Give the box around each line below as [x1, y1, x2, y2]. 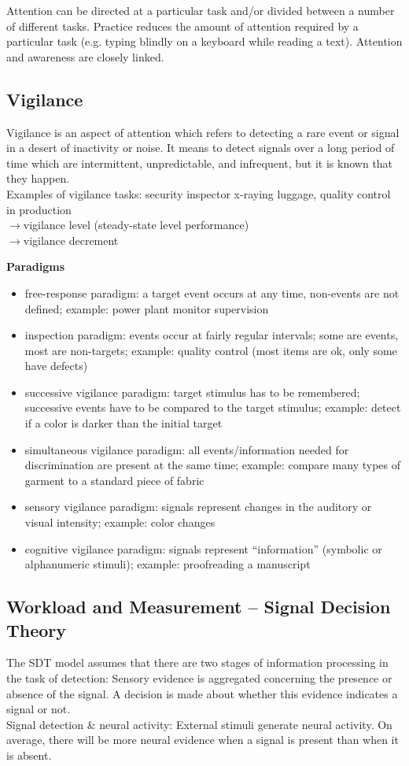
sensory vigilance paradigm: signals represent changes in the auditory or [24, 498, 372, 515]
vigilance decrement [23, 231, 119, 248]
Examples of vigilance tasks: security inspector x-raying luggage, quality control [6, 185, 391, 202]
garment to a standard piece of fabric [24, 472, 204, 488]
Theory [6, 617, 67, 642]
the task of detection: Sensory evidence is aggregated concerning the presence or [6, 670, 392, 686]
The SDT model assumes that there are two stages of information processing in [6, 654, 389, 671]
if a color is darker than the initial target [24, 415, 223, 431]
